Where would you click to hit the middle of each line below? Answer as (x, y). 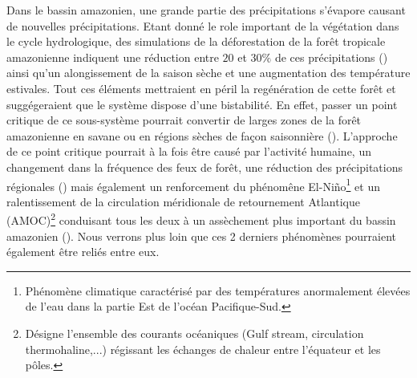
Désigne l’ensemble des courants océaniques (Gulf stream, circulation (194, 333)
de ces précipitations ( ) (331, 57)
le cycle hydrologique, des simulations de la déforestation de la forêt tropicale (196, 41)
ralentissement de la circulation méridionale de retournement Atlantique (183, 201)
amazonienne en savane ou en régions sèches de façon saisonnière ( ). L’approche (202, 135)
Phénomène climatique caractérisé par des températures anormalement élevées (218, 290)
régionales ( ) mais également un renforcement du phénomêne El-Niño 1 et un (193, 185)
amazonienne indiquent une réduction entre (113, 57)
